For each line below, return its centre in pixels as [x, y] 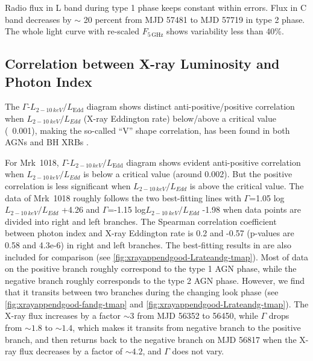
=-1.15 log [127, 209]
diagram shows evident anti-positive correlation [213, 162]
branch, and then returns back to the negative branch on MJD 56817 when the [151, 339]
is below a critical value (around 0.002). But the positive [188, 174]
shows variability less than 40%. [225, 31]
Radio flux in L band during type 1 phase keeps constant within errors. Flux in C [156, 7]
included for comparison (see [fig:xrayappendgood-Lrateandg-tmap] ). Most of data [157, 256]
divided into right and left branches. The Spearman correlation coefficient [141, 221]
